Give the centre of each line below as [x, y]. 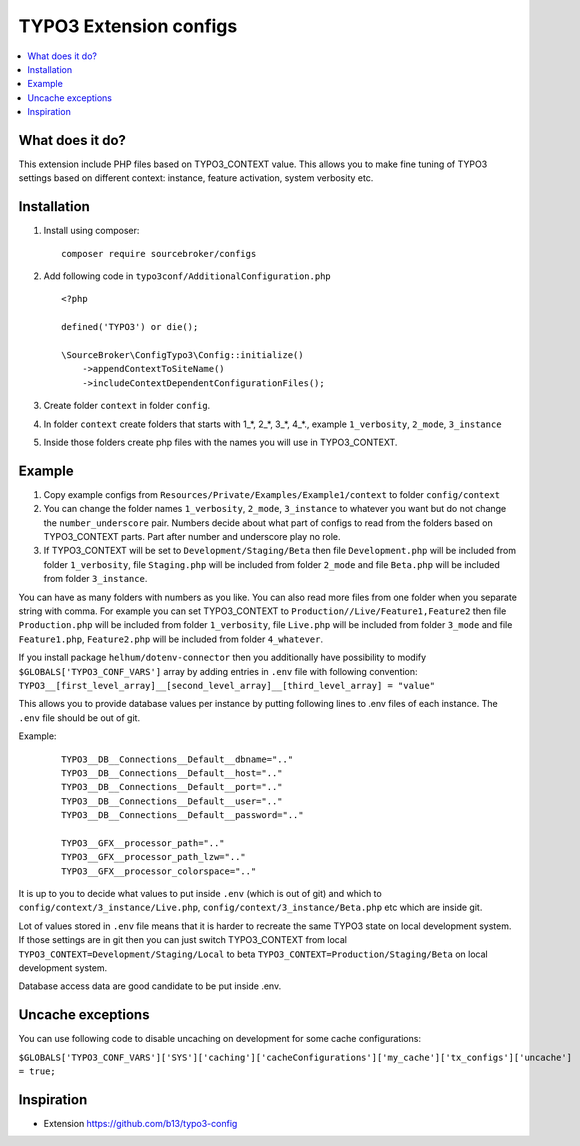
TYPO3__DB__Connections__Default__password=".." [182, 815]
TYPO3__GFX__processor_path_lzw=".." [154, 857]
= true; [37, 1071]
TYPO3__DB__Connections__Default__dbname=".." [177, 759]
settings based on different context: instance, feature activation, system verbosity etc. [196, 178]
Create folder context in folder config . [127, 406]
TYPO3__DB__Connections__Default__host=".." [172, 773]
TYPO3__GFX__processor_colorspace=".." [159, 871]
